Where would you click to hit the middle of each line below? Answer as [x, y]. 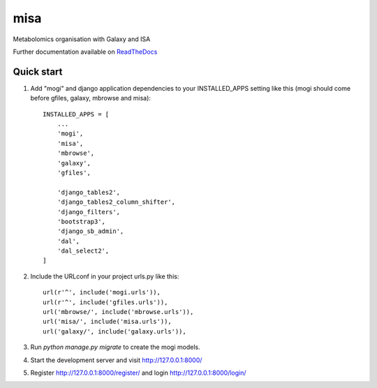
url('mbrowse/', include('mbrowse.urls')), [118, 312]
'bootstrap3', [81, 221]
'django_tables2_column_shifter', [116, 202]
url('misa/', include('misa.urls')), [108, 322]
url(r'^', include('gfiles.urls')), [105, 302]
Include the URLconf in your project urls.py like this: [105, 276]
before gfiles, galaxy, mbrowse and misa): [91, 98]
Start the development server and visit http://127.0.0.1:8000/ [116, 360]
